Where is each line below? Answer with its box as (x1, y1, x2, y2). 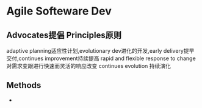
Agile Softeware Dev (6, 4, 112, 18)
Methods (6, 80, 41, 90)
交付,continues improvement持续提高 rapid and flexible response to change (6, 55, 197, 62)
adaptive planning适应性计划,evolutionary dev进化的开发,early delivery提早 (6, 47, 195, 54)
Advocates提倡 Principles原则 (6, 30, 122, 40)
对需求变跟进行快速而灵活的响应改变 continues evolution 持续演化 (6, 62, 171, 69)
